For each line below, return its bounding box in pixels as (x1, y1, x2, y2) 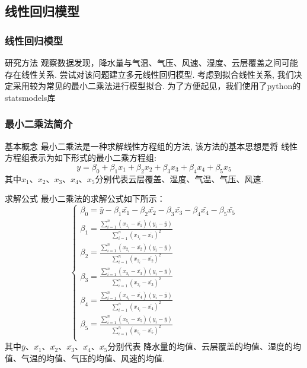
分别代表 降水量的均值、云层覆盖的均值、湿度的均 (107, 340, 302, 353)
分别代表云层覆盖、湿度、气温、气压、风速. (95, 172, 264, 185)
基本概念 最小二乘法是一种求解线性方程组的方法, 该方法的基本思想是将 (5, 139, 279, 152)
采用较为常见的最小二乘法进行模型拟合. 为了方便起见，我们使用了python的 (12, 80, 301, 92)
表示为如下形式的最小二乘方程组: (29, 151, 156, 164)
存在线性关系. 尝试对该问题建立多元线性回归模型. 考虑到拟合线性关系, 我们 (5, 68, 294, 80)
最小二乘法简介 (5, 116, 73, 131)
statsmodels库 (5, 91, 56, 103)
